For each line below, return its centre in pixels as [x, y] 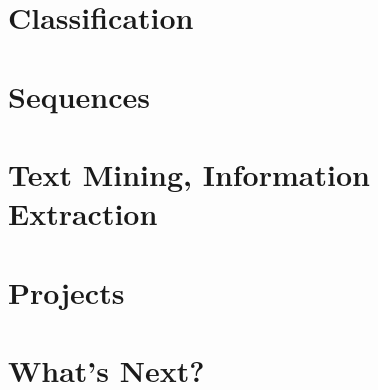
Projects [66, 291]
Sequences [79, 95]
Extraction [83, 213]
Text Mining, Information [189, 173]
